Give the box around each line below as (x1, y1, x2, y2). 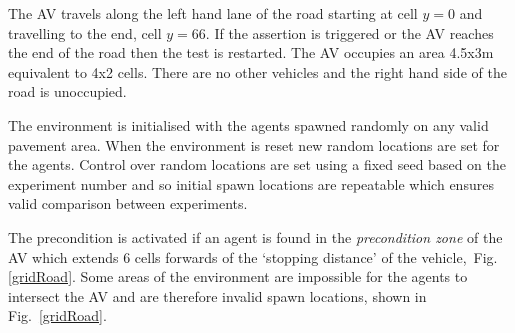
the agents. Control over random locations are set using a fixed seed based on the (8, 154, 506, 175)
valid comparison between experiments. (8, 193, 248, 214)
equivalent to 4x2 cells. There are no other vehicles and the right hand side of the (8, 61, 507, 82)
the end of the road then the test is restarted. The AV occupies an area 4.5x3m (8, 42, 494, 63)
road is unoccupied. (8, 81, 127, 102)
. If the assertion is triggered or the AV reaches (205, 22, 494, 43)
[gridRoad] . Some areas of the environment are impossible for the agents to (8, 266, 468, 287)
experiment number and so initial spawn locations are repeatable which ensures (8, 173, 494, 194)
